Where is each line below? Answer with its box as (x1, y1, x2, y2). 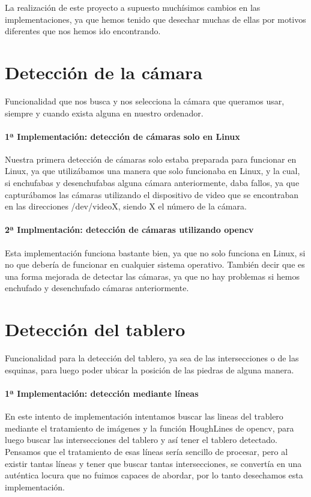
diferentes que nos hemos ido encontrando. (5, 25, 161, 37)
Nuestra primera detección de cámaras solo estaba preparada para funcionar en (5, 152, 297, 165)
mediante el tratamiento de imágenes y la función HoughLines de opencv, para (5, 421, 294, 434)
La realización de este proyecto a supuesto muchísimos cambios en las (5, 1, 261, 13)
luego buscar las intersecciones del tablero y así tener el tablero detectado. (5, 433, 277, 446)
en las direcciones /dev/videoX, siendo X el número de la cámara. (5, 200, 247, 212)
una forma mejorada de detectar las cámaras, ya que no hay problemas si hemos (5, 270, 300, 282)
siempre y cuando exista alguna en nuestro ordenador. (5, 106, 204, 119)
